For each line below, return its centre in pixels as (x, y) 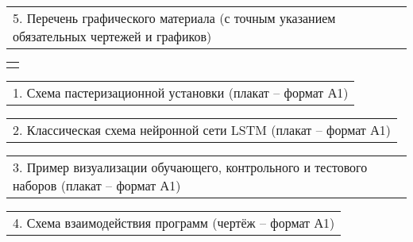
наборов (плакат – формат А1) (97, 185)
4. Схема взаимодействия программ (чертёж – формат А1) (174, 223)
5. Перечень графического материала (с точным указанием (174, 18)
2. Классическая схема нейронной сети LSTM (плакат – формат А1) (202, 130)
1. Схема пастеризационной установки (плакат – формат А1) (181, 92)
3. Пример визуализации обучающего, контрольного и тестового (190, 167)
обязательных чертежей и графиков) (112, 36)
